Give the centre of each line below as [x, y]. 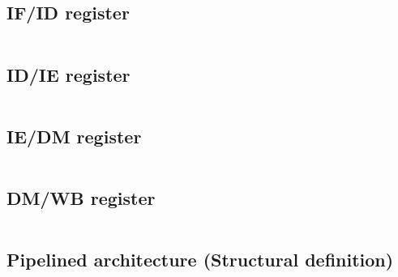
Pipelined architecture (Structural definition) [200, 260]
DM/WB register [81, 198]
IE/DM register [74, 136]
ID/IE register [68, 74]
